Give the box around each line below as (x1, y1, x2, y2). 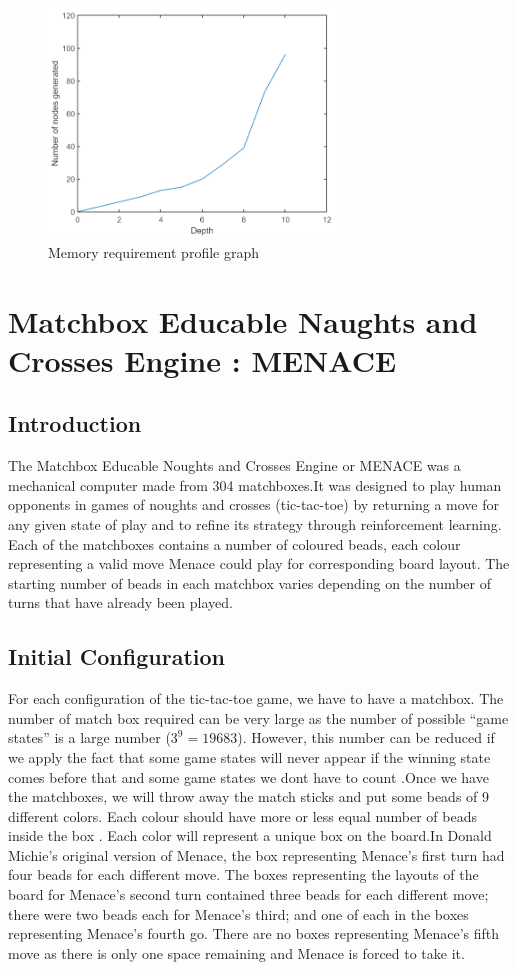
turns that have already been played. (8, 592, 233, 613)
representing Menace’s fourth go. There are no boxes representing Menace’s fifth (8, 923, 500, 944)
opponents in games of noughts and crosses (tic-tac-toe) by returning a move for (8, 494, 499, 515)
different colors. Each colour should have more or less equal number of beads (8, 805, 478, 826)
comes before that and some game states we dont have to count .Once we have (8, 766, 489, 787)
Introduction (8, 408, 142, 439)
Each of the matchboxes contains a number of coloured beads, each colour (8, 533, 461, 554)
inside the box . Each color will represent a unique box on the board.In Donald (8, 825, 492, 846)
